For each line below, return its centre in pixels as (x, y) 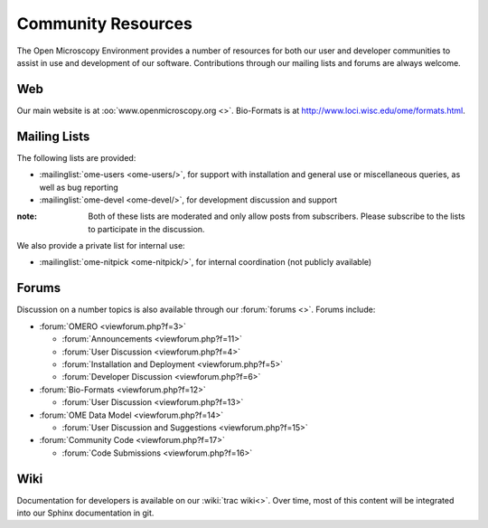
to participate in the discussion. (146, 229)
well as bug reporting (79, 187)
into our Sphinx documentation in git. (85, 513)
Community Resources (105, 24)
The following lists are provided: (76, 157)
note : (27, 216)
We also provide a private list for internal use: (101, 246)
